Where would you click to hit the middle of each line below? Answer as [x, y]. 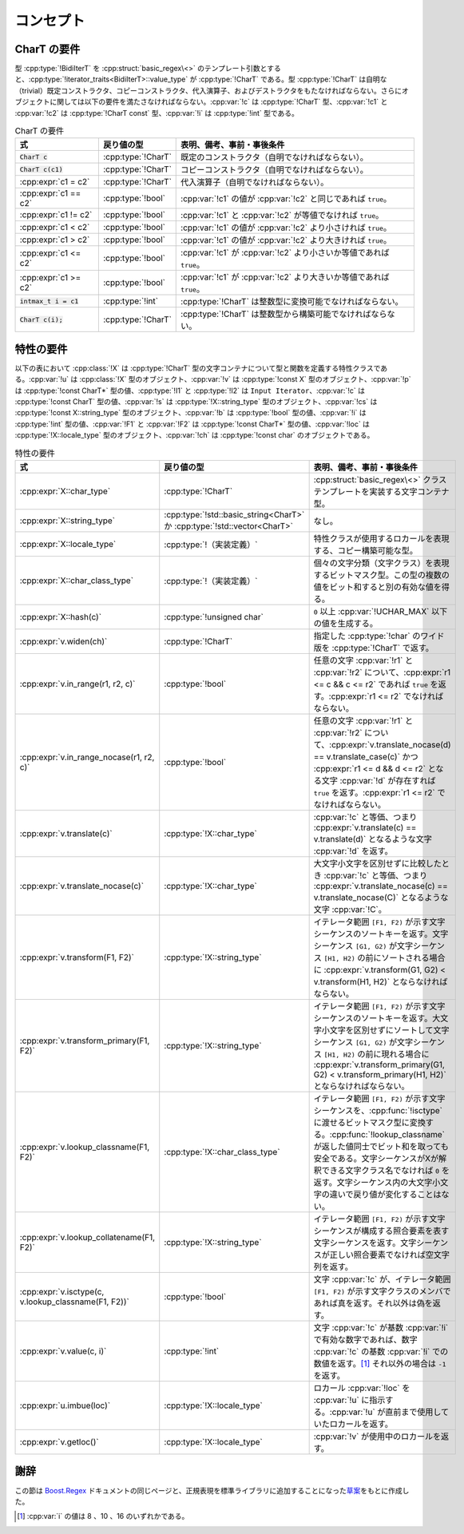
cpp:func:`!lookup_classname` [388, 1135]
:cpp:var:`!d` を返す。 [353, 851]
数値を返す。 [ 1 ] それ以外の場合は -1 [380, 1364]
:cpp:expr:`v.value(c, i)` [63, 1351]
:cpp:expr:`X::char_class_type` [77, 581]
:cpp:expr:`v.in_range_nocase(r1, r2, [87, 757]
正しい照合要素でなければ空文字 [390, 1255]
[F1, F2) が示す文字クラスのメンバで [382, 1291]
